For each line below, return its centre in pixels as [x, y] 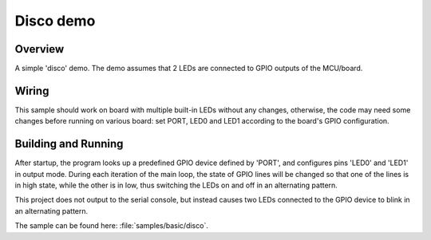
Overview [40, 49]
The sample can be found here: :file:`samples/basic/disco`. [112, 226]
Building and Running [69, 144]
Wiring [32, 90]
